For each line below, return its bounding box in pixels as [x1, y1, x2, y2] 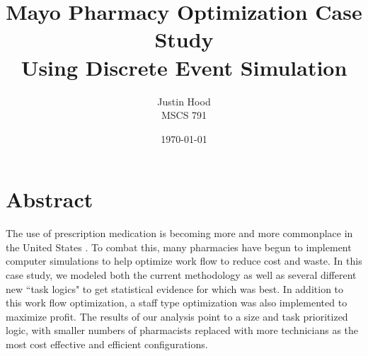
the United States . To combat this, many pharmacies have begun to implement [6, 239, 352, 254]
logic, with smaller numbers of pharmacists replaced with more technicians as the [6, 323, 359, 338]
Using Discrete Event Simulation [21, 52, 347, 81]
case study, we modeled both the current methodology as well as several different [6, 268, 357, 282]
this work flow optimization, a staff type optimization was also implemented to [6, 295, 347, 310]
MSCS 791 [161, 108, 207, 122]
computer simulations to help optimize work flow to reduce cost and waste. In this [6, 253, 362, 268]
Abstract [6, 185, 93, 214]
